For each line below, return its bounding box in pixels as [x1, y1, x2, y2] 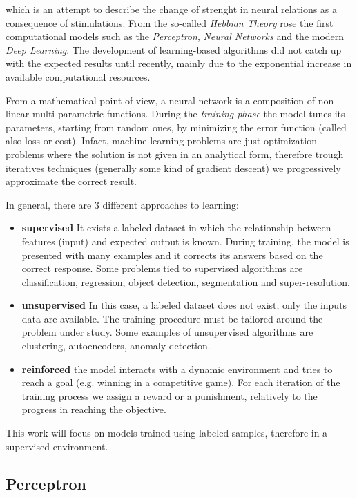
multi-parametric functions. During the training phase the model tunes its [32, 106, 345, 121]
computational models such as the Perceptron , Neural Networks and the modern [6, 29, 345, 44]
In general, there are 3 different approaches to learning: [6, 197, 239, 211]
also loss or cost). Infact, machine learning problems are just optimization [6, 133, 317, 148]
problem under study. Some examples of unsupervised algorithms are [21, 325, 313, 339]
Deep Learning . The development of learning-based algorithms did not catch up [6, 42, 342, 57]
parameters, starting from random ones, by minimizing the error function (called [6, 119, 347, 134]
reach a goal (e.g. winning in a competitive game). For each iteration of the [21, 375, 340, 390]
